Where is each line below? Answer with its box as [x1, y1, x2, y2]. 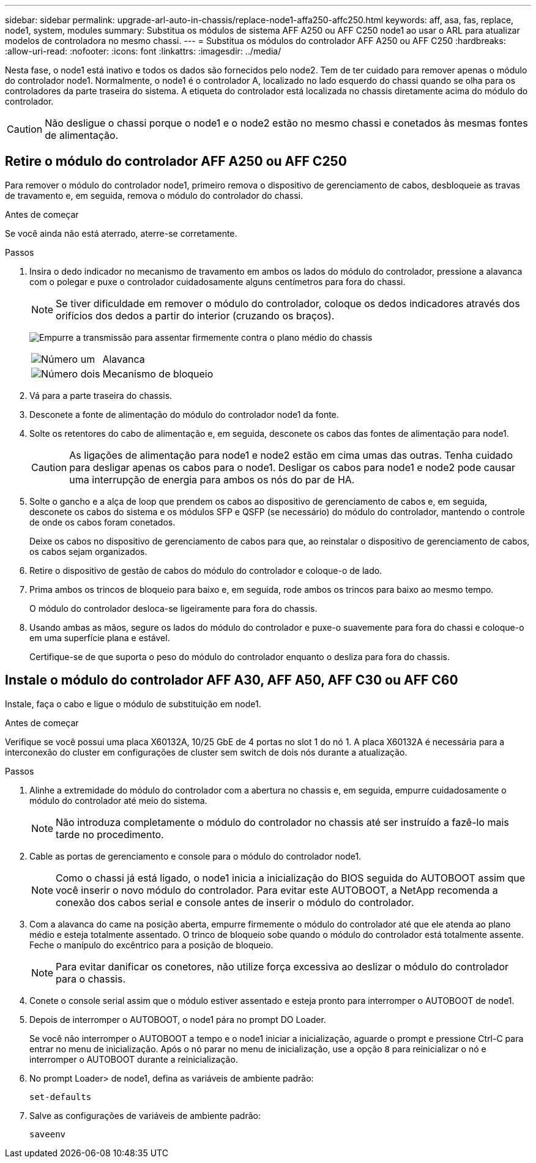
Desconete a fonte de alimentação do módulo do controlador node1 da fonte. [29, 409, 339, 420]
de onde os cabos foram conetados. [29, 516, 176, 527]
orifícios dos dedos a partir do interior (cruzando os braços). [56, 309, 335, 322]
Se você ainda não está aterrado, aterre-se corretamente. [5, 228, 237, 239]
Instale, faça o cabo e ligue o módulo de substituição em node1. [5, 698, 261, 709]
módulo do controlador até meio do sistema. [29, 795, 207, 806]
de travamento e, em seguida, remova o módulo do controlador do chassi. [5, 190, 303, 201]
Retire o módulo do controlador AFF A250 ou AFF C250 [5, 154, 347, 169]
